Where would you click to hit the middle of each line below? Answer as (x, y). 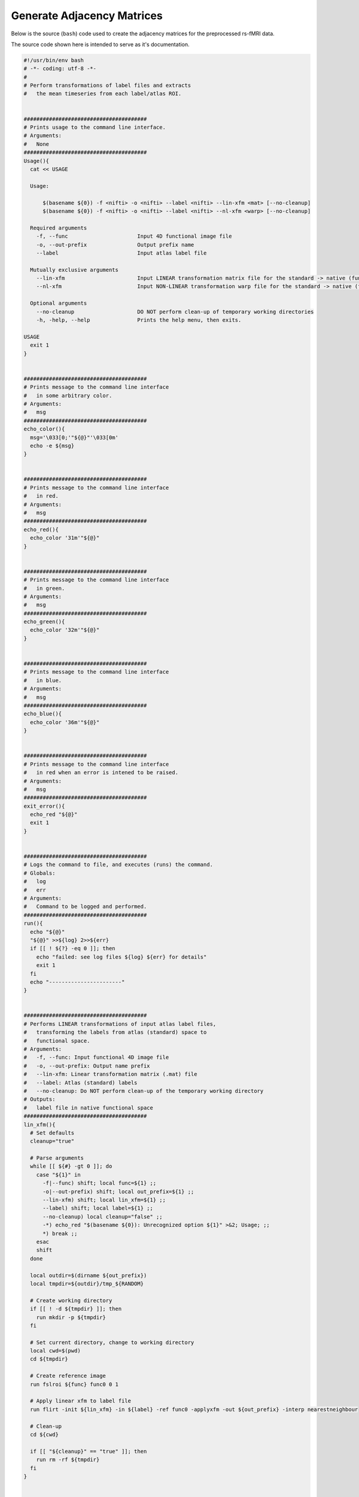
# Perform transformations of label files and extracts (107, 86)
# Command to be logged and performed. (85, 907)
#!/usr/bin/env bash (54, 60)
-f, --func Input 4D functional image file (134, 236)
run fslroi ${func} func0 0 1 (74, 1384)
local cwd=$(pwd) (55, 1351)
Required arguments (59, 228)
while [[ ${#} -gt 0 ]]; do (71, 1166)
